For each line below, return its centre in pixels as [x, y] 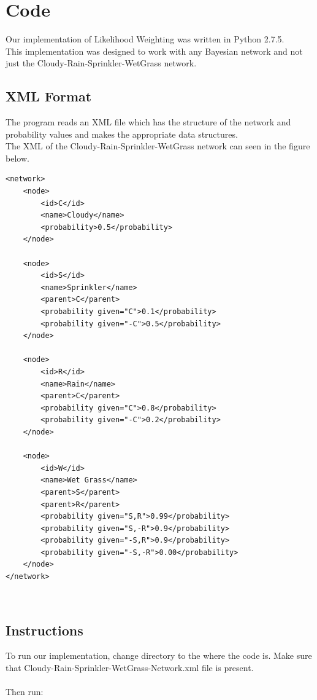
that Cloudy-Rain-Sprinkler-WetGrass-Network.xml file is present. [130, 668]
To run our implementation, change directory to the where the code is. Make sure [159, 655]
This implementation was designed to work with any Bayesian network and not [154, 51]
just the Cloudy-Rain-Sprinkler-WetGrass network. [101, 63]
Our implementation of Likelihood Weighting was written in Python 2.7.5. [145, 39]
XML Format [49, 96]
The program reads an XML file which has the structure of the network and [148, 122]
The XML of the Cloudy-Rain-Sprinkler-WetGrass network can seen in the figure [158, 146]
